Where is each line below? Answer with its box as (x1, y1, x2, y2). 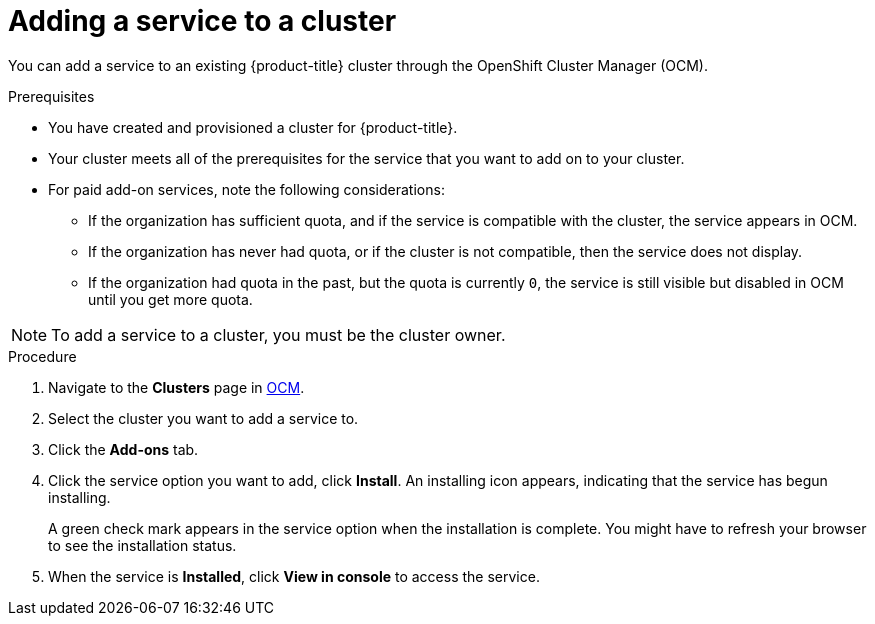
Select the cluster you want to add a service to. (48, 409, 359, 427)
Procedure (8, 347, 77, 365)
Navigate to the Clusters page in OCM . (48, 378, 305, 396)
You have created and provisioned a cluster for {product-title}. (48, 118, 458, 136)
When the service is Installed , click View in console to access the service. (48, 567, 540, 585)
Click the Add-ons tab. (48, 440, 199, 458)
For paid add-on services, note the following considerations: (48, 180, 445, 198)
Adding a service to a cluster (8, 4, 397, 38)
